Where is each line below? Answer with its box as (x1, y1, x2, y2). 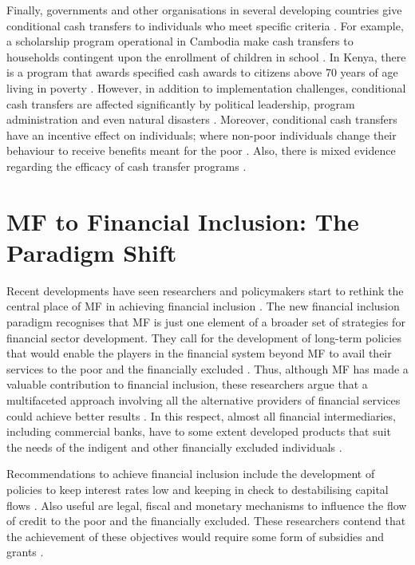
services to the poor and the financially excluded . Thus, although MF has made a (6, 360, 409, 377)
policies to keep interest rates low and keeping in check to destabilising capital (6, 480, 389, 497)
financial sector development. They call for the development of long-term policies (6, 329, 401, 346)
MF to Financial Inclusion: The (6, 204, 359, 237)
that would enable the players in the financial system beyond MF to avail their (6, 345, 392, 362)
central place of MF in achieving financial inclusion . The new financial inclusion (6, 298, 400, 314)
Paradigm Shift (6, 235, 177, 268)
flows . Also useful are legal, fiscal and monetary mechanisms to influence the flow (6, 496, 407, 513)
